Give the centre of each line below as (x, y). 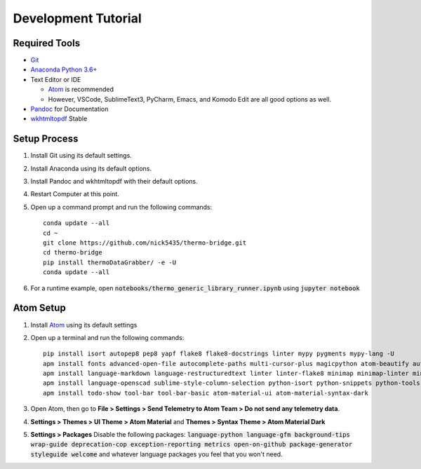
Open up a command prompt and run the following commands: (121, 207)
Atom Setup (39, 308)
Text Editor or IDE (56, 79)
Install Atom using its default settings (84, 325)
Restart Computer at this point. (75, 194)
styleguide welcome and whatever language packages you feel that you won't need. (157, 454)
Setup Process (46, 139)
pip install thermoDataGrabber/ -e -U (110, 262)
